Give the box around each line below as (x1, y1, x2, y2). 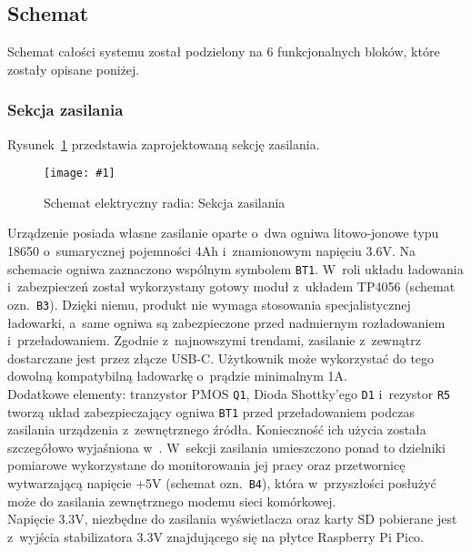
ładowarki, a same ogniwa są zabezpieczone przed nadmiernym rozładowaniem (7, 312, 446, 332)
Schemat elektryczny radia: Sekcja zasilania (44, 192, 286, 211)
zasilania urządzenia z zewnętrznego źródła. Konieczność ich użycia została (7, 420, 426, 439)
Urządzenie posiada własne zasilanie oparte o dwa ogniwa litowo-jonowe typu (7, 223, 439, 242)
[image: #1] (44, 167, 115, 180)
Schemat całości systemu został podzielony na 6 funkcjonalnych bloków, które (7, 42, 440, 61)
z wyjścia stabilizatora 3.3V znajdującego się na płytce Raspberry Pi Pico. (7, 526, 424, 546)
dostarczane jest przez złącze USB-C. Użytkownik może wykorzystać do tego (7, 348, 435, 367)
